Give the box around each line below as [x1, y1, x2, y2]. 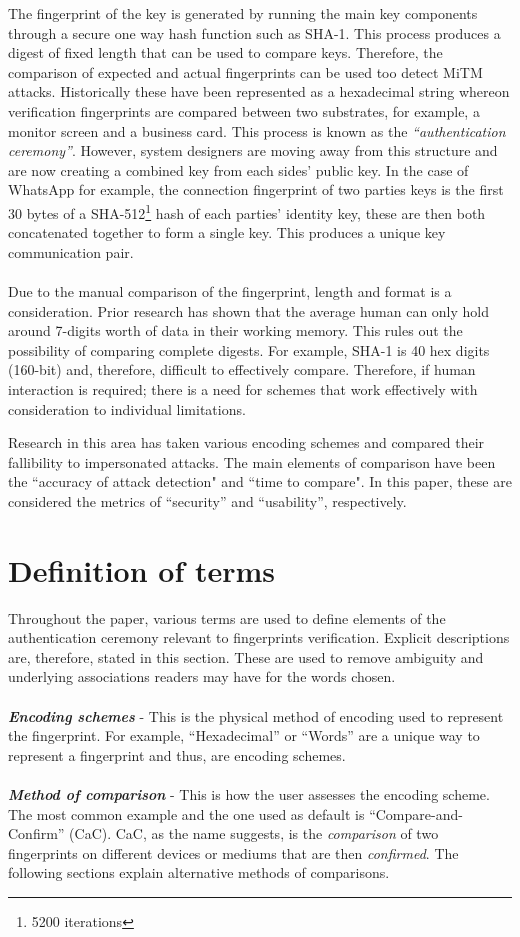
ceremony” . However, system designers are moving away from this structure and [8, 140, 498, 161]
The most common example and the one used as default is [8, 803, 365, 824]
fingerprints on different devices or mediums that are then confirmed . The [8, 842, 459, 863]
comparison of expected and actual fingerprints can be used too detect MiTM [8, 61, 483, 82]
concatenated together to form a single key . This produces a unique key [8, 222, 446, 243]
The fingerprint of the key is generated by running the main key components [8, 3, 478, 23]
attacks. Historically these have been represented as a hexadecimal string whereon [8, 81, 510, 102]
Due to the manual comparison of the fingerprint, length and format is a [8, 280, 452, 301]
